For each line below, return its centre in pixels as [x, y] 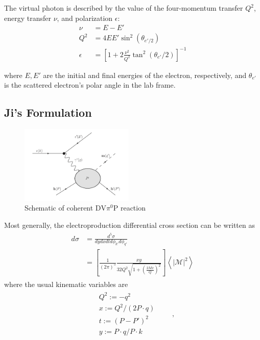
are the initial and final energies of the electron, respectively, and [145, 75]
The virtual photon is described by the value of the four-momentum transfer [124, 8]
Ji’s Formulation [48, 112]
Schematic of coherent [59, 208]
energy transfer [28, 18]
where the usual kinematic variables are [66, 284]
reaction [133, 208]
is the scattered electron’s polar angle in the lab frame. [90, 85]
